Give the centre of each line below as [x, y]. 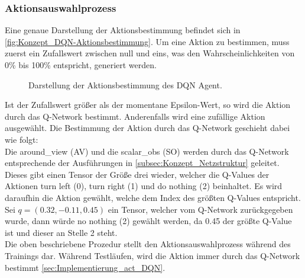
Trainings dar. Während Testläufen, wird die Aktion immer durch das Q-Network [152, 255]
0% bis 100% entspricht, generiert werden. [81, 65]
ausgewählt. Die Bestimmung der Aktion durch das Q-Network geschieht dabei [147, 128]
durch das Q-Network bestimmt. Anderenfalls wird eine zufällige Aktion [135, 116]
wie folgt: [22, 139]
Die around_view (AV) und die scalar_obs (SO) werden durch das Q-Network [147, 151]
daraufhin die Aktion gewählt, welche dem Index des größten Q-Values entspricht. [153, 197]
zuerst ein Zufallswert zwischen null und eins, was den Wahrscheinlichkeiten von [150, 53]
